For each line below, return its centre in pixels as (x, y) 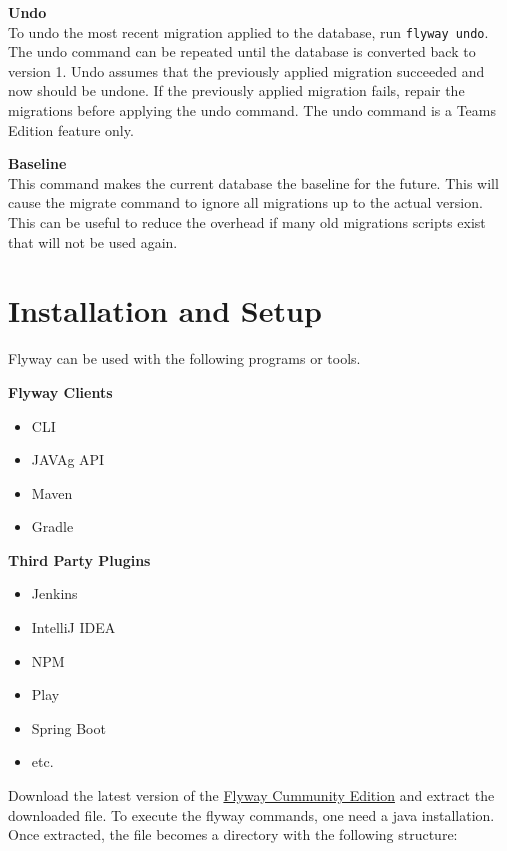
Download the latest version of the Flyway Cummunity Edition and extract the (251, 795)
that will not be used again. (93, 241)
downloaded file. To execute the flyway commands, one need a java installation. (251, 814)
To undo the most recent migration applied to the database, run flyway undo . (248, 31)
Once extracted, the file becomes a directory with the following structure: (233, 834)
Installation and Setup (165, 310)
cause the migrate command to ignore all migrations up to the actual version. (245, 202)
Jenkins (54, 593)
